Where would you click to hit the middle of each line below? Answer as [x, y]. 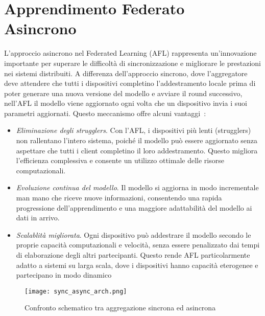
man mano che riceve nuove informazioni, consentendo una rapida [119, 198]
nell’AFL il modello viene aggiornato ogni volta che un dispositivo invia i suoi [126, 103]
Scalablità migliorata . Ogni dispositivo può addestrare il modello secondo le [134, 234]
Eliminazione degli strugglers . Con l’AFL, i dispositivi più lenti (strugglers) [134, 130]
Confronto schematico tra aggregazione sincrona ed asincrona [120, 308]
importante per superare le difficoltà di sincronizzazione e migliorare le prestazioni [132, 63]
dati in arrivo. [38, 218]
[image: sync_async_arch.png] [76, 291]
